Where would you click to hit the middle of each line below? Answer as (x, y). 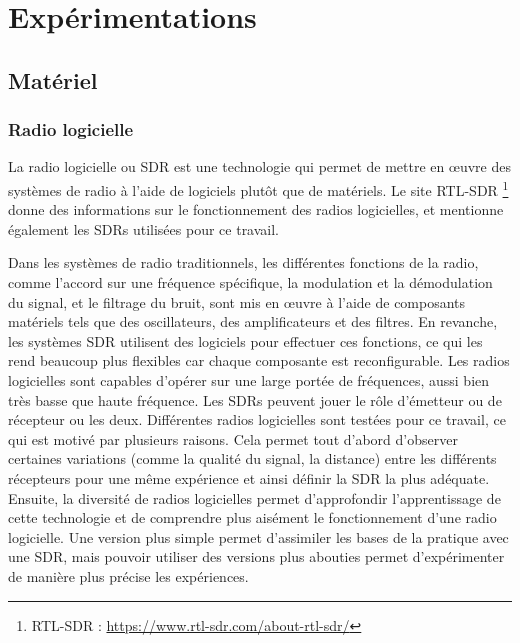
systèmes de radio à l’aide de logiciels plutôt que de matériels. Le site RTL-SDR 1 (258, 188)
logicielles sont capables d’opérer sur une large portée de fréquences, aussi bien (249, 379)
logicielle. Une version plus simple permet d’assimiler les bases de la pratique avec (258, 536)
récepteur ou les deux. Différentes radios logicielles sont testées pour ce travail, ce (257, 419)
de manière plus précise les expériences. (128, 575)
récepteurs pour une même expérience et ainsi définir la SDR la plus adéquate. (249, 477)
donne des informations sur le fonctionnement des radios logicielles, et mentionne (256, 209)
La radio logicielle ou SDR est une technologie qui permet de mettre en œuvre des (259, 166)
